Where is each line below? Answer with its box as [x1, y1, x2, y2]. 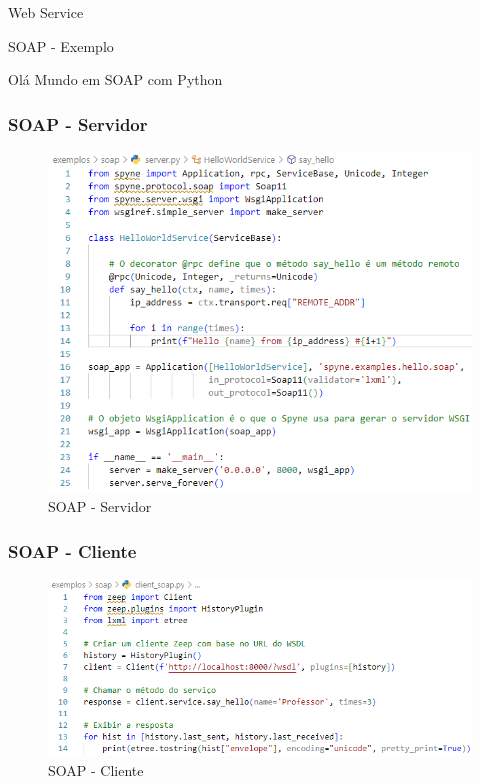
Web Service [8, 2, 84, 22]
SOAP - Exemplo [8, 35, 114, 56]
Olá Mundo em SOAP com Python [8, 69, 223, 90]
